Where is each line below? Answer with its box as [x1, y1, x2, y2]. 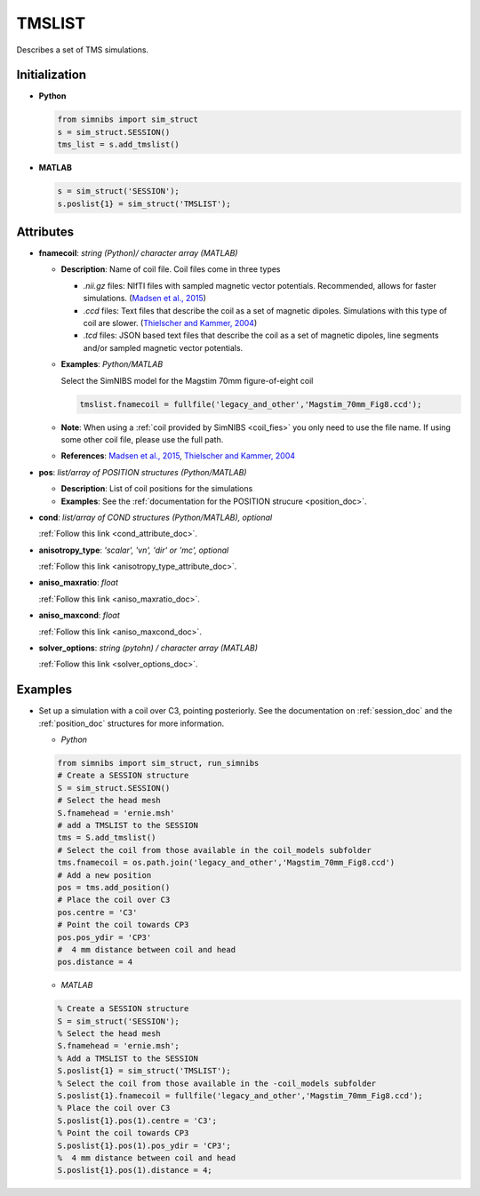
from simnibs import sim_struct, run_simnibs [57, 758, 260, 769]
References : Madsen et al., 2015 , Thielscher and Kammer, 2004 [60, 450, 296, 461]
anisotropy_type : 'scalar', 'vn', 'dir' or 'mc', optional [38, 545, 229, 555]
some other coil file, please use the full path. [60, 434, 224, 444]
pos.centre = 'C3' [57, 907, 138, 917]
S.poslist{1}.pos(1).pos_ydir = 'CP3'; [57, 1140, 231, 1151]
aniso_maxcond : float [38, 610, 120, 621]
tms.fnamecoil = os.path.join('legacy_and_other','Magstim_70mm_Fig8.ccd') [57, 857, 396, 868]
